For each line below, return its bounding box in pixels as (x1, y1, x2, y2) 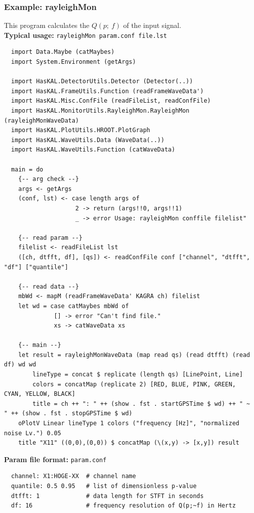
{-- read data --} (18, 283, 79, 290)
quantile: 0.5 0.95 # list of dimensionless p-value (11, 483, 197, 490)
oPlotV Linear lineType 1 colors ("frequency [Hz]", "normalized (18, 420, 240, 427)
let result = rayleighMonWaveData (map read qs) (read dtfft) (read (18, 351, 250, 358)
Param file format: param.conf (4, 454, 107, 464)
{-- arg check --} (18, 175, 79, 183)
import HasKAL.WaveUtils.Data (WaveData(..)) (11, 136, 165, 144)
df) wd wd (4, 361, 36, 368)
